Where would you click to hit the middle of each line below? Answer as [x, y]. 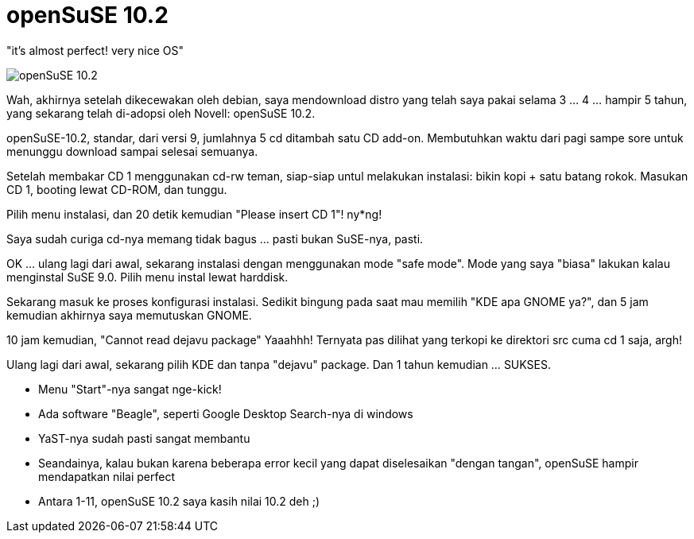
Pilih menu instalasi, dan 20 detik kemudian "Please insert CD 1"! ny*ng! [194, 214]
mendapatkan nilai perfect [107, 476]
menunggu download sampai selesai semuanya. [132, 151]
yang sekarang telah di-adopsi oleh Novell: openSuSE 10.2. [161, 113]
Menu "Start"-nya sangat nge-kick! [130, 389]
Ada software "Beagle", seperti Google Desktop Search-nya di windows [226, 413]
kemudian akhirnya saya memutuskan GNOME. [129, 315]
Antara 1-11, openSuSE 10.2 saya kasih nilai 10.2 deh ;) [179, 501]
